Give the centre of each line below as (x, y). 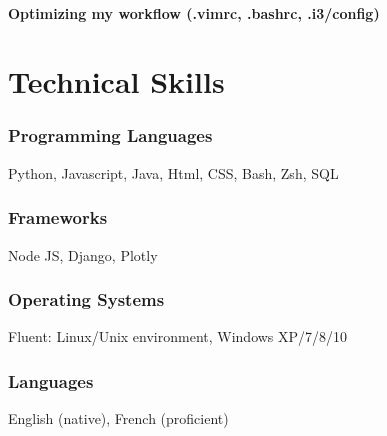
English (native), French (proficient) (118, 418)
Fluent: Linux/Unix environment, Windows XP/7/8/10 (178, 336)
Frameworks (58, 217)
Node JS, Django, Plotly (83, 254)
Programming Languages (110, 135)
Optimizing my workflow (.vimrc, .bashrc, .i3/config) (194, 12)
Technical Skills (116, 81)
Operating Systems (86, 299)
